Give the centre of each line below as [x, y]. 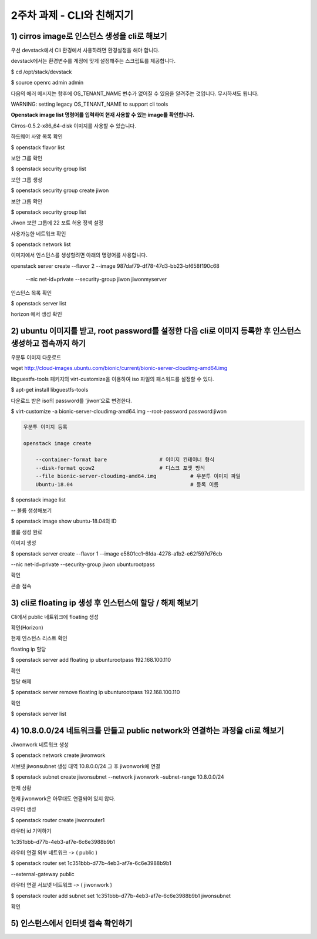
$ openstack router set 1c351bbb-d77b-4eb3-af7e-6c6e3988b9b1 [91, 863]
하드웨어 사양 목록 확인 [37, 137]
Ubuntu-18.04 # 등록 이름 [127, 484]
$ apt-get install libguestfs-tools [50, 390]
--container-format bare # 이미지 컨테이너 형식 [125, 460]
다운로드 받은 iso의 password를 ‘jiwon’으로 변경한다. [71, 400]
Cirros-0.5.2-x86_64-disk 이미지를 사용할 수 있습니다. [73, 126]
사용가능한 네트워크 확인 [38, 233]
